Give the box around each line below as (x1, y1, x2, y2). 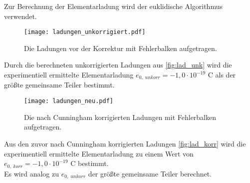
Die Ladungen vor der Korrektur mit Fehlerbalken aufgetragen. (24, 42, 217, 53)
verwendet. (4, 10, 37, 21)
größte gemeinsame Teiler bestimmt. (4, 79, 115, 90)
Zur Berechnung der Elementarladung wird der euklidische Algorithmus (4, 1, 223, 11)
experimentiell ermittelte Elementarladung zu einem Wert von (4, 148, 194, 158)
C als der (208, 69, 236, 80)
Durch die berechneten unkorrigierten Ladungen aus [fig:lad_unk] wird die (4, 59, 232, 70)
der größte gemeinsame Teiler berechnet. (88, 168, 212, 178)
